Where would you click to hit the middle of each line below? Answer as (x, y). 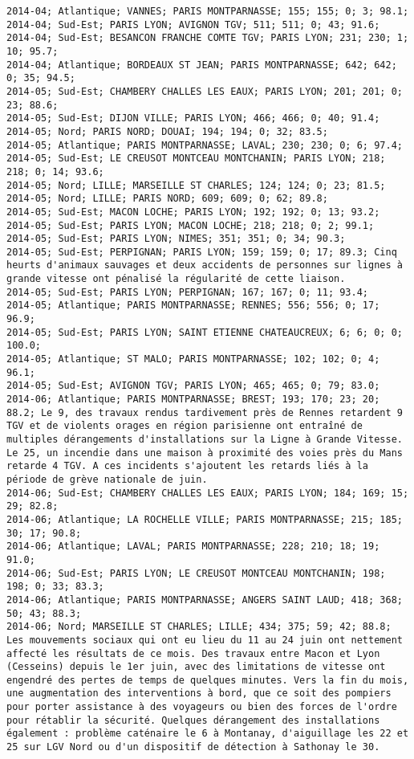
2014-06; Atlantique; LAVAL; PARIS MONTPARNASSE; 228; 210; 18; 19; (193, 547)
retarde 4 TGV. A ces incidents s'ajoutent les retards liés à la (188, 466)
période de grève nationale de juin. (107, 479)
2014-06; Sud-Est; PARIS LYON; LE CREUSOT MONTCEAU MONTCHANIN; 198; (196, 573)
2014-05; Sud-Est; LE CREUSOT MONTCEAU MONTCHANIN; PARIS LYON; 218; (196, 159)
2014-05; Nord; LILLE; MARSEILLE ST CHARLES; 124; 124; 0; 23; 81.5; (196, 185)
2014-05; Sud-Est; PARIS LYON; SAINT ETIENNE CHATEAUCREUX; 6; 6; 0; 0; (205, 332)
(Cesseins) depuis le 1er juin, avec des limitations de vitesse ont (196, 667)
